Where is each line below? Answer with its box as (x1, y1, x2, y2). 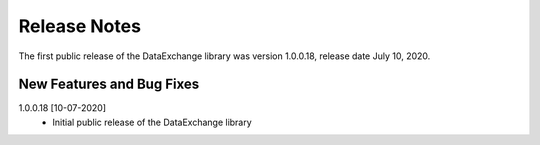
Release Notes (18, 15, 142, 37)
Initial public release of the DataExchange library (52, 116, 252, 128)
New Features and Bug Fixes (18, 76, 200, 93)
